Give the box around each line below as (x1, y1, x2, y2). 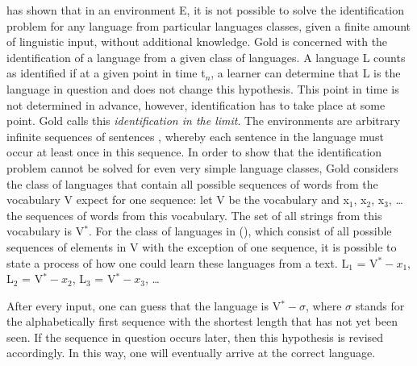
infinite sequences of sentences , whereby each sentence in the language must (6, 127, 384, 144)
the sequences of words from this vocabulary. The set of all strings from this (6, 206, 382, 223)
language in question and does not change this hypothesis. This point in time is (6, 80, 399, 97)
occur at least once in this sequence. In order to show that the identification (6, 143, 382, 160)
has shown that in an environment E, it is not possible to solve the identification (6, 2, 405, 18)
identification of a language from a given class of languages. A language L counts (6, 48, 406, 65)
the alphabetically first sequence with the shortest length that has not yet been (6, 313, 398, 330)
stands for (355, 297, 405, 314)
